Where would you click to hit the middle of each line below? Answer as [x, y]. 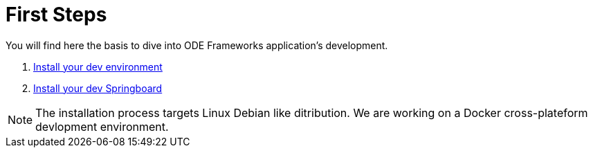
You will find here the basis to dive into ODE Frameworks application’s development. [197, 45]
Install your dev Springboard [98, 88]
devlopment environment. [102, 126]
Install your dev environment [98, 66]
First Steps [56, 15]
